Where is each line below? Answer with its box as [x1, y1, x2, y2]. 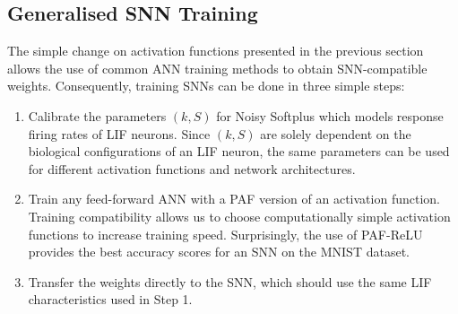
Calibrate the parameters [28, 106, 167, 125]
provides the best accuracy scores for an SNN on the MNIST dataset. [28, 242, 410, 261]
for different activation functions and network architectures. [28, 159, 356, 178]
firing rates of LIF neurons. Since [28, 124, 211, 143]
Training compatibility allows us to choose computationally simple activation [28, 206, 451, 225]
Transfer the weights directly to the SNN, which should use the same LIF [28, 272, 432, 291]
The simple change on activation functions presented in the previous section [7, 41, 424, 60]
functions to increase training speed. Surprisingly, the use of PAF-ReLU [28, 224, 423, 243]
